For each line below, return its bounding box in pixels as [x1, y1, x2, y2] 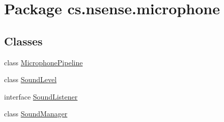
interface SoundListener [4, 91, 78, 102]
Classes [4, 33, 43, 48]
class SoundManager [4, 108, 68, 119]
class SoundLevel [4, 74, 57, 85]
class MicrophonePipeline [4, 57, 83, 67]
